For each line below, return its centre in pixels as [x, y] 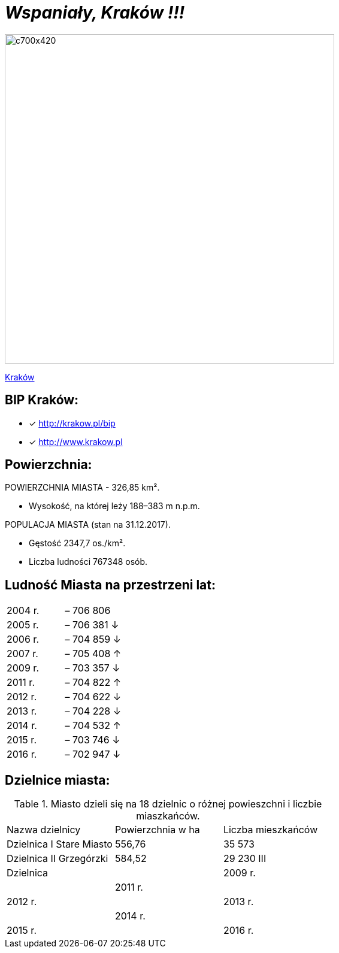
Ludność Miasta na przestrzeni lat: [110, 585]
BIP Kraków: [42, 400]
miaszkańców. [168, 816]
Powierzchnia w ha [157, 830]
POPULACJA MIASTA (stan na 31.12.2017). [88, 525]
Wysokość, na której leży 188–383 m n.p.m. [114, 506]
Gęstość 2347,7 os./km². [77, 543]
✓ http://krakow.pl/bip [72, 423]
